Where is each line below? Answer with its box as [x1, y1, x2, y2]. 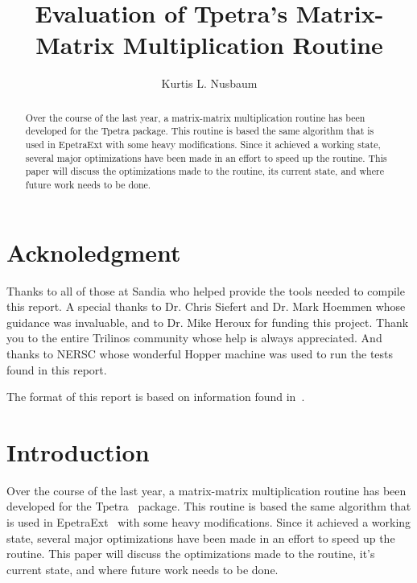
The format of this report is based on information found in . [6, 388, 305, 405]
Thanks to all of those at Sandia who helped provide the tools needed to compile [6, 282, 405, 299]
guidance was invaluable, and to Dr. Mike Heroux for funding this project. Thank [6, 313, 409, 330]
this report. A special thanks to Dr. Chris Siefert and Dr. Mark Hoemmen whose [6, 298, 406, 315]
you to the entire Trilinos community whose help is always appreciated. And [6, 329, 382, 346]
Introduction [6, 435, 150, 468]
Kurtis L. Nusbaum [161, 75, 258, 92]
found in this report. [6, 361, 107, 378]
